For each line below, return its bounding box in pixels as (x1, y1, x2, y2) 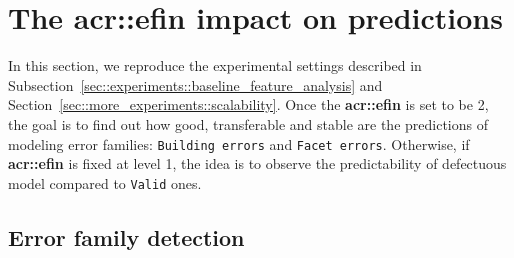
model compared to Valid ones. (8, 172, 202, 193)
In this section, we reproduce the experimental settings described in (8, 55, 422, 76)
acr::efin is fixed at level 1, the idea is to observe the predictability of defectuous (8, 153, 507, 174)
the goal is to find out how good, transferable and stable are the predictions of (8, 113, 488, 134)
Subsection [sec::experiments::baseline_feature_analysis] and (8, 74, 383, 95)
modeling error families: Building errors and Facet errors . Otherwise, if (8, 133, 470, 154)
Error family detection (8, 221, 245, 252)
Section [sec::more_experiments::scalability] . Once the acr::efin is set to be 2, (8, 94, 489, 115)
